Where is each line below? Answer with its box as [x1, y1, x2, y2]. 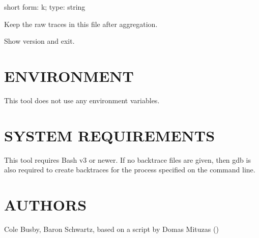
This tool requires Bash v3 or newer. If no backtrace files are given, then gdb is [4, 154, 251, 165]
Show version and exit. [4, 36, 75, 46]
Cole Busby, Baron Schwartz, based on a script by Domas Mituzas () [4, 223, 219, 234]
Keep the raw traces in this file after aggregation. [4, 18, 158, 29]
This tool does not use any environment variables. [4, 95, 160, 105]
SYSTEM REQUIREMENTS [4, 125, 215, 145]
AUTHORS [4, 194, 87, 215]
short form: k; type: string [4, 2, 85, 12]
